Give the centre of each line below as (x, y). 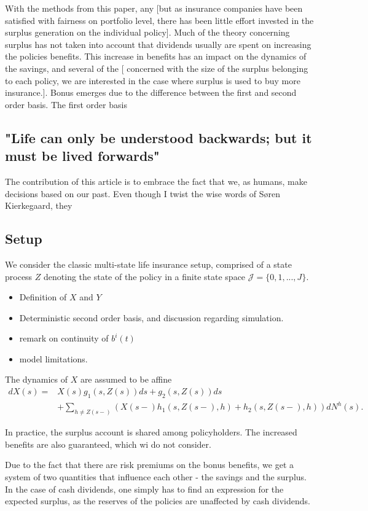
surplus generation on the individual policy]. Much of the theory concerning (147, 32)
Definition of (43, 297)
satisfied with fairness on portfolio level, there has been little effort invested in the (159, 20)
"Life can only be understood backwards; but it (159, 137)
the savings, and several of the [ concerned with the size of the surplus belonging (157, 68)
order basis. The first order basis (66, 104)
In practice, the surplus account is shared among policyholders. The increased (151, 432)
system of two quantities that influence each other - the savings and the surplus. (156, 477)
